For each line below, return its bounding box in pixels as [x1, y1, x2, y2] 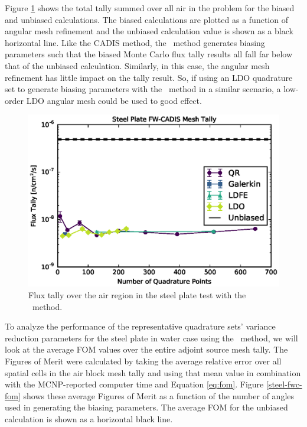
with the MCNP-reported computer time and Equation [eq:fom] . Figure [5, 378, 264, 390]
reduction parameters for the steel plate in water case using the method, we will [5, 331, 298, 344]
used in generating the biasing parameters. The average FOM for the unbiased [5, 401, 288, 413]
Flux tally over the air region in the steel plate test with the [28, 289, 246, 301]
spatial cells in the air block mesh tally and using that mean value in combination [5, 366, 301, 379]
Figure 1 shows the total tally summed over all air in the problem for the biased [5, 2, 295, 14]
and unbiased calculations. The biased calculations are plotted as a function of [5, 13, 288, 25]
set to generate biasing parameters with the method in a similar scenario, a [5, 83, 281, 95]
